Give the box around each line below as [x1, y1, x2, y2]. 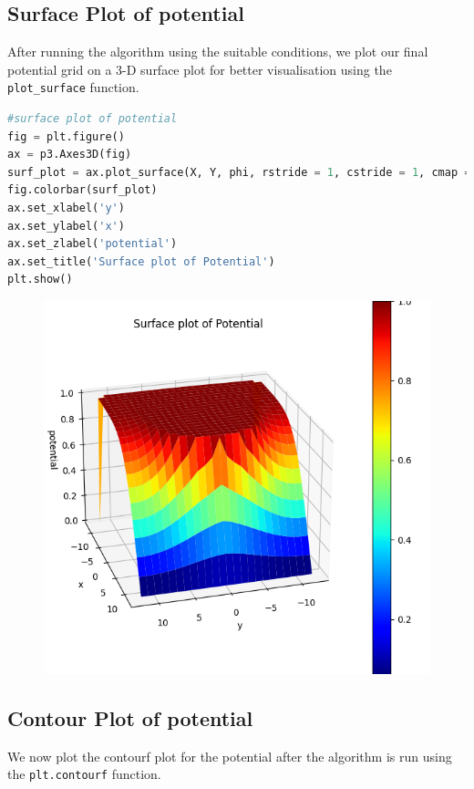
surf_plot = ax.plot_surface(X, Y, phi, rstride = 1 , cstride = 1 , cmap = [7, 165, 471, 179]
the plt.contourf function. [7, 764, 161, 784]
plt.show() [7, 273, 73, 286]
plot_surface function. [7, 78, 139, 97]
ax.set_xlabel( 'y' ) [7, 202, 125, 215]
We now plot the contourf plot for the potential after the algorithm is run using [7, 746, 452, 765]
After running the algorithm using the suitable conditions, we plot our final [7, 42, 428, 61]
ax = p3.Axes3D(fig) [7, 148, 132, 161]
